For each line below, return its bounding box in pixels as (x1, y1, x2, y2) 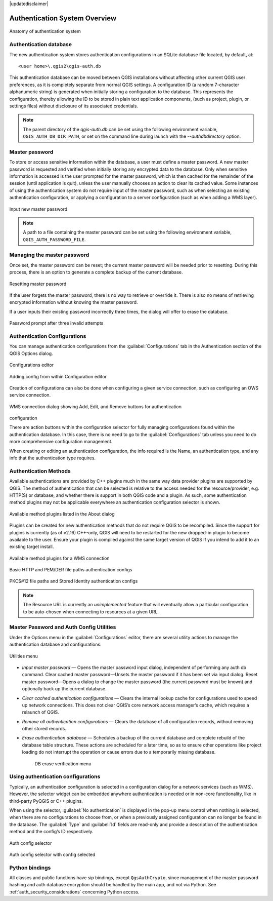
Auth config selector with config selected (9, 851, 96, 857)
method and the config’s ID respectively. (9, 829, 94, 835)
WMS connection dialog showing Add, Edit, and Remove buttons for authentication (9, 403, 182, 410)
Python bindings (9, 864, 51, 871)
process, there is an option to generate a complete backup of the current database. (9, 269, 183, 276)
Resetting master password (9, 281, 67, 287)
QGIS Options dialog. (9, 350, 53, 357)
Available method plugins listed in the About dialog (9, 511, 115, 517)
